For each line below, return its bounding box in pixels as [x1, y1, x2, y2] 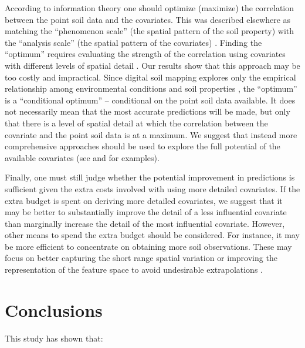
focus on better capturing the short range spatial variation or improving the [5, 252, 277, 264]
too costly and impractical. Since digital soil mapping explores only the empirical [5, 71, 296, 83]
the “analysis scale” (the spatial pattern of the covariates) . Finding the [5, 36, 262, 48]
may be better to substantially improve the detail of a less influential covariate [5, 206, 287, 218]
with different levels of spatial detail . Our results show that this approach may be [5, 59, 300, 71]
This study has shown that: [5, 332, 103, 344]
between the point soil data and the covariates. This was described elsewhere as [5, 13, 291, 25]
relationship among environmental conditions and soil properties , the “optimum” [5, 82, 297, 95]
